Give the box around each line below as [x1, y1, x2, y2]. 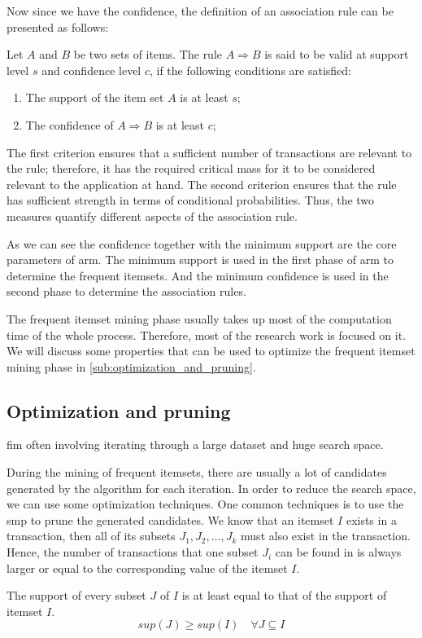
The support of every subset [7, 587, 146, 604]
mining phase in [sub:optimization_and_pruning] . [7, 358, 256, 375]
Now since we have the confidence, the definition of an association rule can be [7, 2, 394, 19]
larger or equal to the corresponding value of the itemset [7, 559, 288, 576]
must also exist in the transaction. [241, 527, 411, 544]
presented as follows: [7, 18, 109, 35]
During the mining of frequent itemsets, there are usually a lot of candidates [7, 464, 387, 481]
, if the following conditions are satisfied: [149, 61, 351, 78]
